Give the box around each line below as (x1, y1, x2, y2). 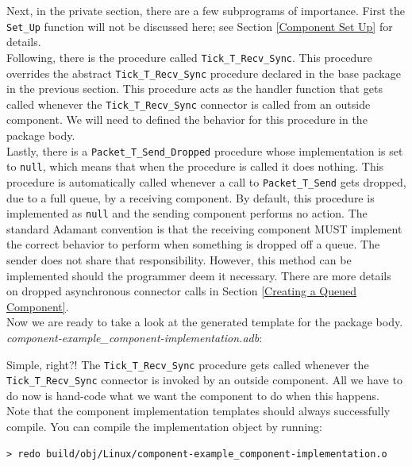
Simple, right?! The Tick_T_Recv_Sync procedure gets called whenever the (6, 356, 369, 372)
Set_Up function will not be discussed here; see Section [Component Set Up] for (6, 17, 393, 34)
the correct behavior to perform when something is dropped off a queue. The (6, 236, 380, 252)
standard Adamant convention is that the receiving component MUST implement (6, 220, 402, 237)
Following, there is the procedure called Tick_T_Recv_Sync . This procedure (6, 48, 372, 65)
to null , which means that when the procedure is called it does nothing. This (6, 158, 384, 175)
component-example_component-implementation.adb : (6, 329, 263, 345)
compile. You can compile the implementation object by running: (6, 418, 322, 435)
